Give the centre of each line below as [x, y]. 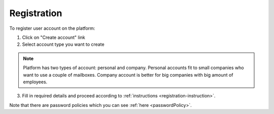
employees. [35, 82]
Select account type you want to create [63, 44]
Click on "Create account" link [54, 37]
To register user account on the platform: [52, 28]
